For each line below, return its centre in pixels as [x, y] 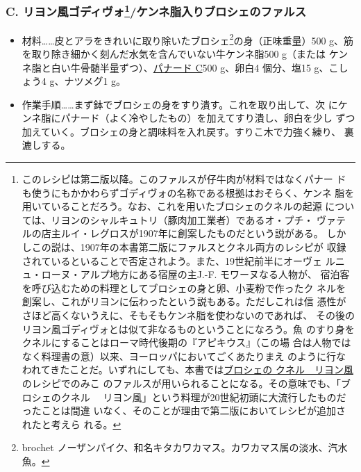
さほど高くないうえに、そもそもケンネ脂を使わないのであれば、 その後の [188, 315]
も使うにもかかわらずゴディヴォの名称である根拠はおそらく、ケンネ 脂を [188, 192]
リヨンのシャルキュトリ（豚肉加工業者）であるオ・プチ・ [182, 219]
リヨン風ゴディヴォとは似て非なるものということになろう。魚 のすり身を [188, 328]
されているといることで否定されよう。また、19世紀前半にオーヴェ [172, 260]
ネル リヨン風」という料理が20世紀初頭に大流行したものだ [208, 397]
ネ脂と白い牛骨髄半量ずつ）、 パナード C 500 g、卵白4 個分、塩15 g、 [175, 67]
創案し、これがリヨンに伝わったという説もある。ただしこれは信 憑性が [184, 301]
